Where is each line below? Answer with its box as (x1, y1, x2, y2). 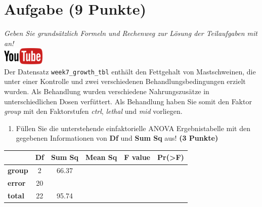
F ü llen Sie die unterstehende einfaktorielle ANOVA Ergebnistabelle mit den (16, 122, 250, 133)
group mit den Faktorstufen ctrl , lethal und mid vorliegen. (4, 106, 183, 116)
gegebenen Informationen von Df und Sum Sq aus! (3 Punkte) (16, 133, 219, 143)
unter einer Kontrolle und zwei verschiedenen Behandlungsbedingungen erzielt (4, 76, 246, 87)
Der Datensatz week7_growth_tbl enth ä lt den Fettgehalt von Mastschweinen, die (4, 66, 256, 76)
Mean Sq (85, 152, 117, 162)
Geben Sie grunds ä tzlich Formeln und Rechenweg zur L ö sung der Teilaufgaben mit (4, 28, 257, 38)
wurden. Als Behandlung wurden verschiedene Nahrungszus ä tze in (4, 86, 209, 96)
